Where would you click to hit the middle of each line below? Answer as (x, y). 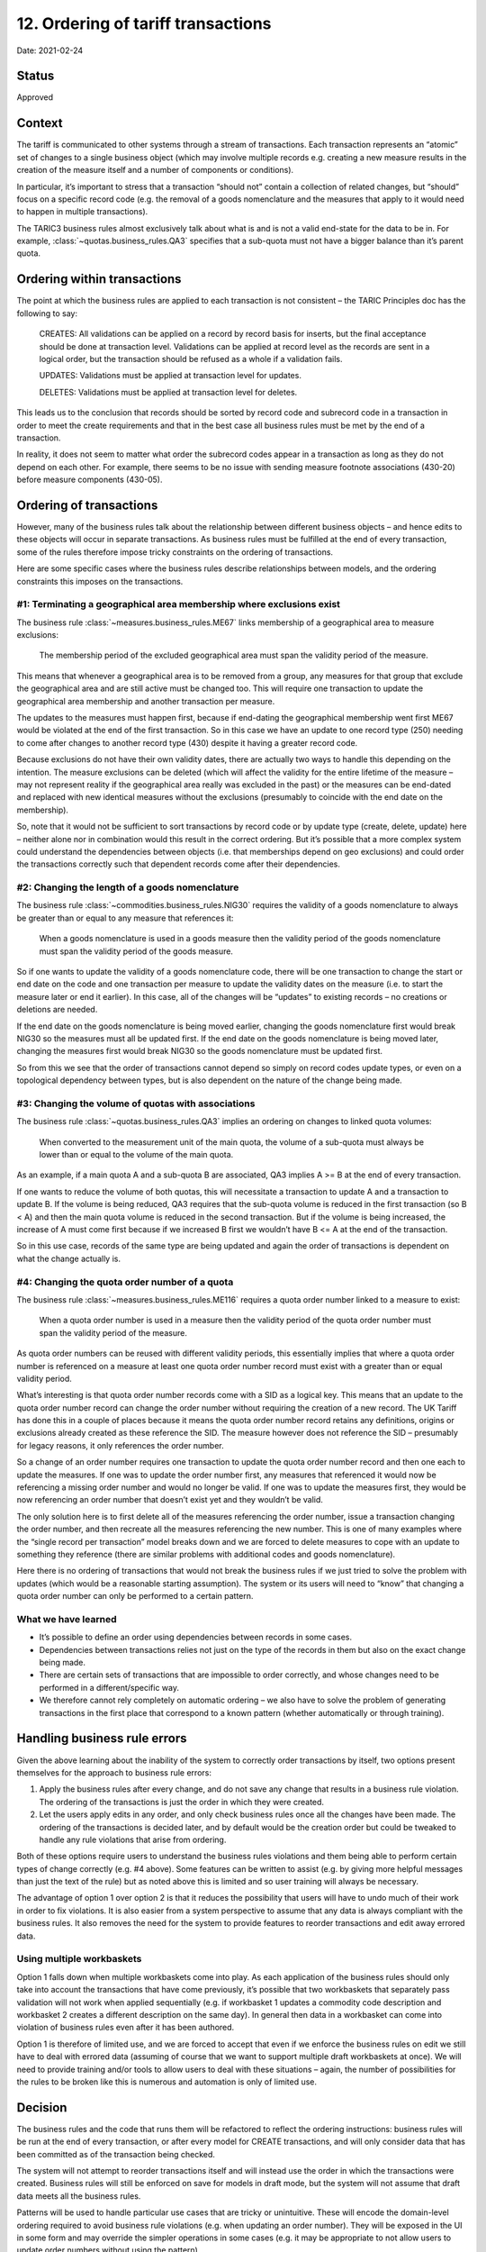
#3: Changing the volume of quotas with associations (136, 1103)
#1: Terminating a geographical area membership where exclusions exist (179, 604)
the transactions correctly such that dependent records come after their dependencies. (179, 864)
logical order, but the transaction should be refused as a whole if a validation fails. (191, 359)
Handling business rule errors (102, 1739)
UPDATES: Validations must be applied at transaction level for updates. (170, 376)
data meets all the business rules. (79, 2196)
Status (36, 76)
